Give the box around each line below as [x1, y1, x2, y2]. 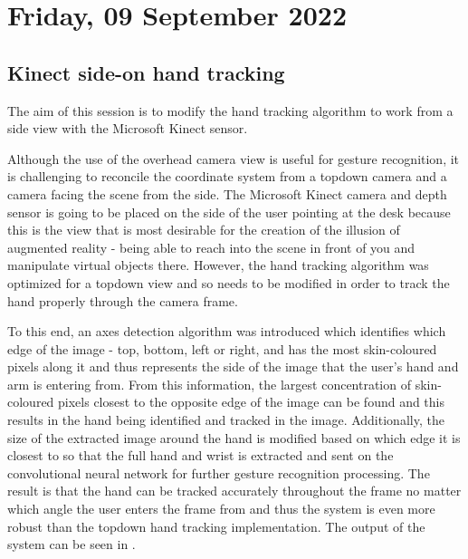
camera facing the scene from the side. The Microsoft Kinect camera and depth [7, 184, 447, 203]
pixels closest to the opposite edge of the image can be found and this [58, 392, 445, 411]
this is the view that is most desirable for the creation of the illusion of [7, 220, 400, 239]
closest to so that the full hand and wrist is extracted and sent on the [7, 446, 394, 465]
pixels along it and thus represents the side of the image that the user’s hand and [7, 357, 459, 376]
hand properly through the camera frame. [7, 291, 238, 310]
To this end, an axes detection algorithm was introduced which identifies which [7, 322, 446, 341]
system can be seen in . [7, 535, 136, 554]
